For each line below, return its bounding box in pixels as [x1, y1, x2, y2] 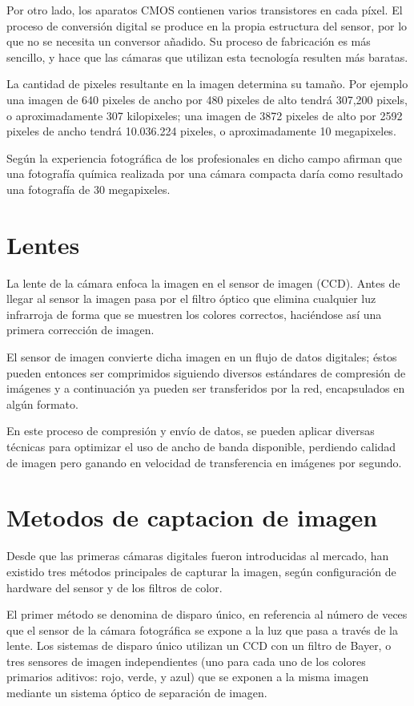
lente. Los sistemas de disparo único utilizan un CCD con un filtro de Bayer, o [6, 637, 392, 654]
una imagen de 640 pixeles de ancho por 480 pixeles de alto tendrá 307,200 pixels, [6, 91, 408, 107]
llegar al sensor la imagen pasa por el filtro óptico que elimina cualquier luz [6, 290, 376, 307]
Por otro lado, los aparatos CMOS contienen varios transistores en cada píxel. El [6, 2, 403, 18]
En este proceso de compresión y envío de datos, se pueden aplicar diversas [6, 422, 375, 439]
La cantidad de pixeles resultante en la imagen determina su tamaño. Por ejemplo [6, 75, 408, 92]
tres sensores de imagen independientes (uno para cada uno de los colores [6, 652, 366, 669]
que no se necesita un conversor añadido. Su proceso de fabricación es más [6, 33, 371, 50]
